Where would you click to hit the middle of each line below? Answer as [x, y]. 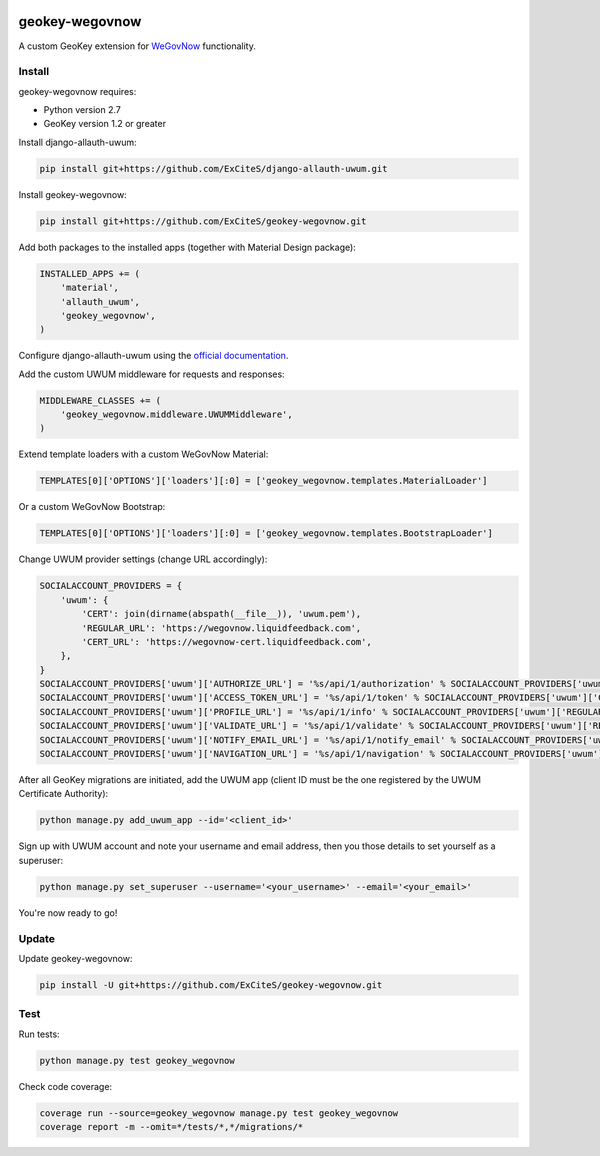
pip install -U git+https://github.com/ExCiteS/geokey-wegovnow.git [211, 984]
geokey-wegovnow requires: [77, 91]
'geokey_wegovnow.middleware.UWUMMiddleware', [177, 414]
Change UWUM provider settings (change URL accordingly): [143, 559]
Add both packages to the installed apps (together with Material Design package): [187, 247]
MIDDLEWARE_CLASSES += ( [100, 400]
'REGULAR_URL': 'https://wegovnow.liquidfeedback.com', [221, 628]
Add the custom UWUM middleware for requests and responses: [151, 374]
